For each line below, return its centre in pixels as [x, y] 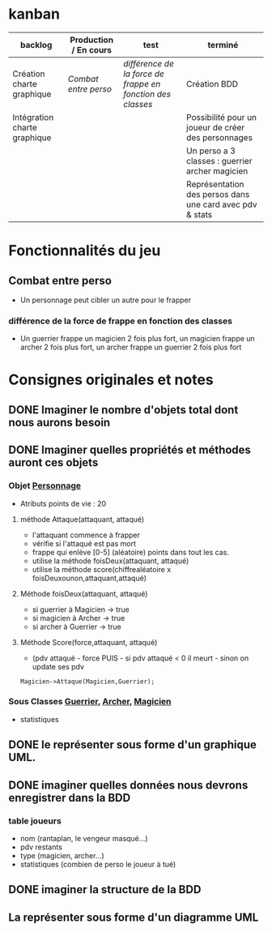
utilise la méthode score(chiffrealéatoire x [102, 569]
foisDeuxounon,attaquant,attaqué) [89, 578]
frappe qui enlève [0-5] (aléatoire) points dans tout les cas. [130, 552]
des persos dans [218, 194]
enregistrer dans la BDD [70, 798]
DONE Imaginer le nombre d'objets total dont [123, 410]
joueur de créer [215, 127]
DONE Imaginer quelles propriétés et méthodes [130, 450]
